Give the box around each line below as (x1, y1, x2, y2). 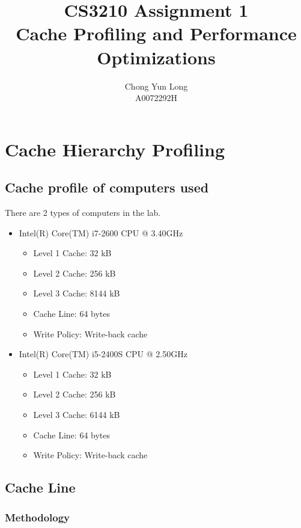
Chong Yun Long (124, 79, 188, 92)
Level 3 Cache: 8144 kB (33, 287, 120, 299)
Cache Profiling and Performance (16, 21, 297, 46)
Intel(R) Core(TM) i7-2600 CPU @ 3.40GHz (19, 226, 183, 239)
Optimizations (97, 45, 216, 69)
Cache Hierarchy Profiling (5, 137, 225, 161)
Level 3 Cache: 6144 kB (33, 408, 120, 421)
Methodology (5, 509, 70, 524)
